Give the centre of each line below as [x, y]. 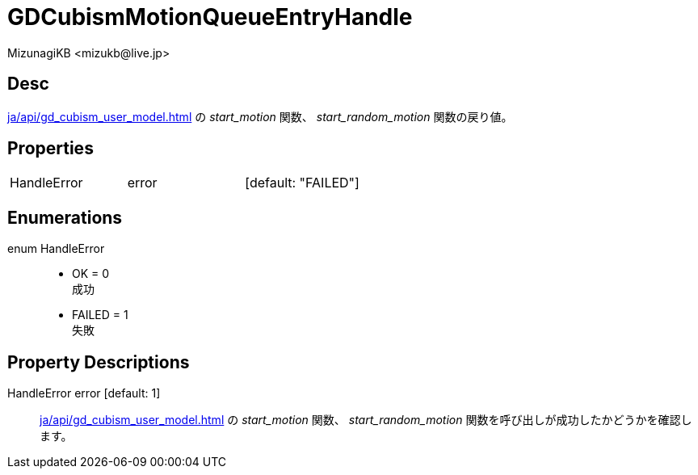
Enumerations [65, 217]
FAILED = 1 [100, 315]
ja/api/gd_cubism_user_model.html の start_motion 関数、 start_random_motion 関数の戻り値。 [260, 116]
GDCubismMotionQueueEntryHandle [210, 17]
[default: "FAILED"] [302, 183]
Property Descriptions [99, 362]
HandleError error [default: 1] [84, 393]
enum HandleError [56, 249]
